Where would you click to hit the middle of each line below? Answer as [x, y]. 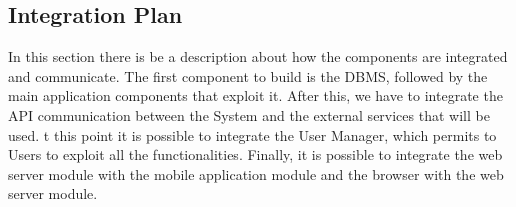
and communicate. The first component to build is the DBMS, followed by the [248, 75]
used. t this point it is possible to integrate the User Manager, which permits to [252, 134]
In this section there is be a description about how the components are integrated [258, 56]
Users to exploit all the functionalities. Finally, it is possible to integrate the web [255, 154]
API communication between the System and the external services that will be [249, 114]
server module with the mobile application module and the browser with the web [256, 173]
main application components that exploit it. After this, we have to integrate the [255, 95]
